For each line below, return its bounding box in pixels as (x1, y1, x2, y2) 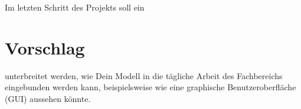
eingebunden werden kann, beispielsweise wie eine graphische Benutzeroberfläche (5, 81, 296, 93)
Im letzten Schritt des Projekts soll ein (5, 1, 145, 13)
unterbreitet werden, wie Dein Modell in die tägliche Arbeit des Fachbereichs (5, 69, 283, 81)
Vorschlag (5, 35, 85, 59)
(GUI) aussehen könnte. (5, 92, 91, 104)
